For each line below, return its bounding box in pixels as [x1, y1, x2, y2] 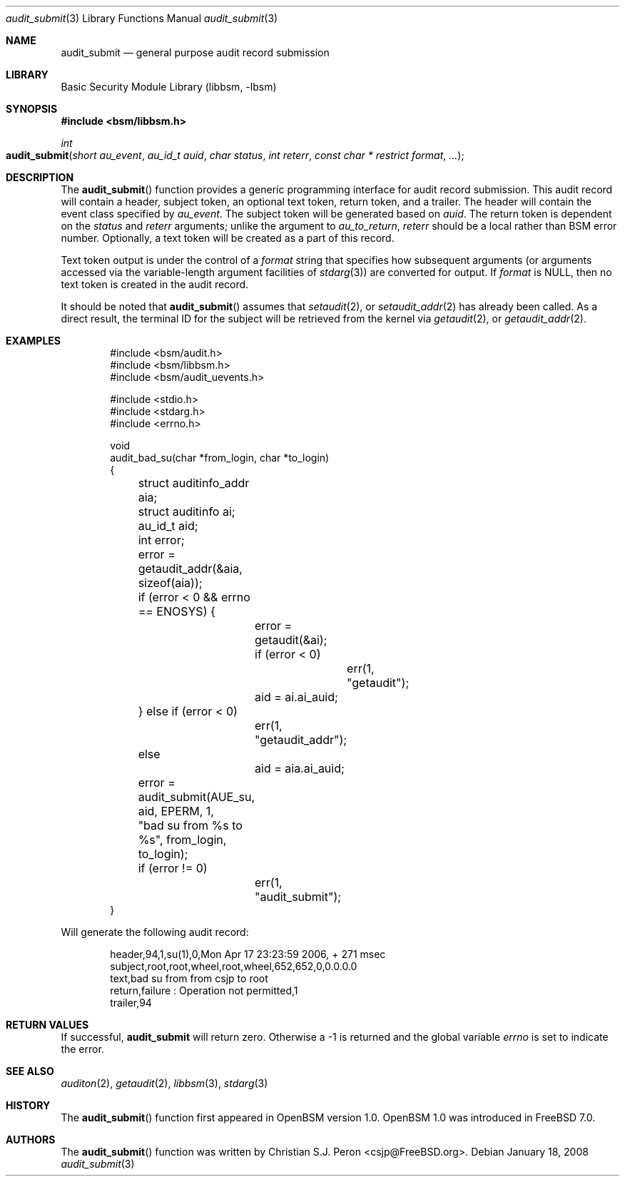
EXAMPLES [6, 335, 61, 347]
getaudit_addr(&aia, [138, 561, 243, 576]
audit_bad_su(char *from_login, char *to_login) [110, 452, 330, 464]
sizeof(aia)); [138, 576, 203, 590]
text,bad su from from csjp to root [110, 972, 268, 984]
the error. [61, 1043, 104, 1055]
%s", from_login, [138, 832, 227, 847]
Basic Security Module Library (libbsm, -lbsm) [61, 81, 277, 93]
